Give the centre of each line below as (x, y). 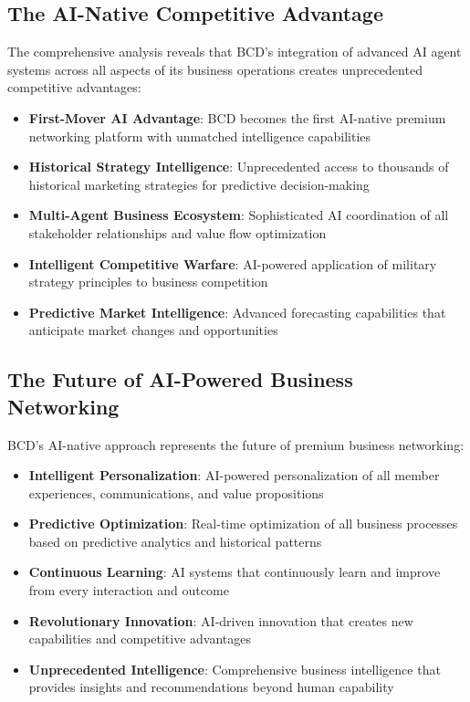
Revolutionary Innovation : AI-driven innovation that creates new (221, 620)
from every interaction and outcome (129, 590)
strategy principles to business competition (148, 282)
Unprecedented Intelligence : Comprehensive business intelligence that (235, 669)
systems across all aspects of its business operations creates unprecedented (215, 69)
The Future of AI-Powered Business (180, 379)
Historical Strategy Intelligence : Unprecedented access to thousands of (239, 167)
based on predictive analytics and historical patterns (175, 541)
